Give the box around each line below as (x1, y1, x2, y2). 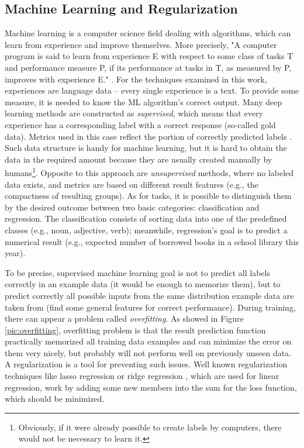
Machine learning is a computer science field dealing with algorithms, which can (5, 27, 291, 39)
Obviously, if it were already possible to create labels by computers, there (18, 421, 282, 433)
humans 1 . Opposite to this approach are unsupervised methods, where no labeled (5, 165, 294, 178)
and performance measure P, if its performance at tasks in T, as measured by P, (5, 61, 292, 73)
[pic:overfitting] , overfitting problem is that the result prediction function (5, 323, 266, 336)
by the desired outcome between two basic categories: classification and (5, 201, 260, 213)
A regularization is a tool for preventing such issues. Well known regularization (5, 358, 288, 370)
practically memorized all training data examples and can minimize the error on (5, 335, 292, 347)
